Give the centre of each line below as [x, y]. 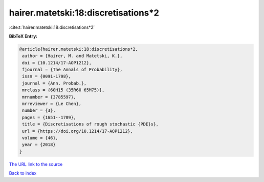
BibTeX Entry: [23, 36]
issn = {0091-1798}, [47, 76]
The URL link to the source [36, 164]
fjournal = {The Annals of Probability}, [72, 70]
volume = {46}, [40, 138]
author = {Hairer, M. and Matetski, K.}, [72, 56]
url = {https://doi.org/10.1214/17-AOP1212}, [77, 131]
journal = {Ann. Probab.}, [54, 83]
